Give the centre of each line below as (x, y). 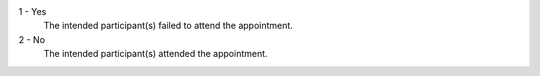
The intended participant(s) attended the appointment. (156, 54)
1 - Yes (32, 11)
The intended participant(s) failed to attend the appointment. (168, 26)
